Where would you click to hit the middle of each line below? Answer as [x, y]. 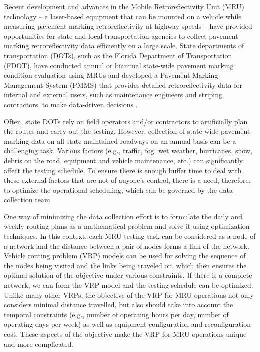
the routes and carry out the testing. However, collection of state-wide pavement [127, 131]
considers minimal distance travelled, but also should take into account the [119, 304]
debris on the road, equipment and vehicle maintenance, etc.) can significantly [124, 160]
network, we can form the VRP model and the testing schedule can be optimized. [129, 285]
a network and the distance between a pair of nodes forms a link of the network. [127, 245]
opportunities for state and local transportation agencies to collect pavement [121, 36]
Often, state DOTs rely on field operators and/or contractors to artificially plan [126, 121]
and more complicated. [39, 343]
